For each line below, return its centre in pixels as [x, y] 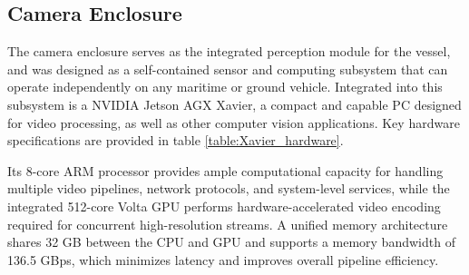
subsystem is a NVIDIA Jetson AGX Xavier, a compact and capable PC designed [234, 104]
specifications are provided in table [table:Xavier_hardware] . [176, 140]
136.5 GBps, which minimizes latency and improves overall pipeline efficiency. [223, 259]
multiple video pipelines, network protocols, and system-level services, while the [229, 188]
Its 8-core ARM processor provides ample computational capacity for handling [225, 170]
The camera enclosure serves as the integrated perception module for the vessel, [229, 51]
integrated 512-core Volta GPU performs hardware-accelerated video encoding [224, 206]
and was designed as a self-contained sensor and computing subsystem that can [228, 69]
